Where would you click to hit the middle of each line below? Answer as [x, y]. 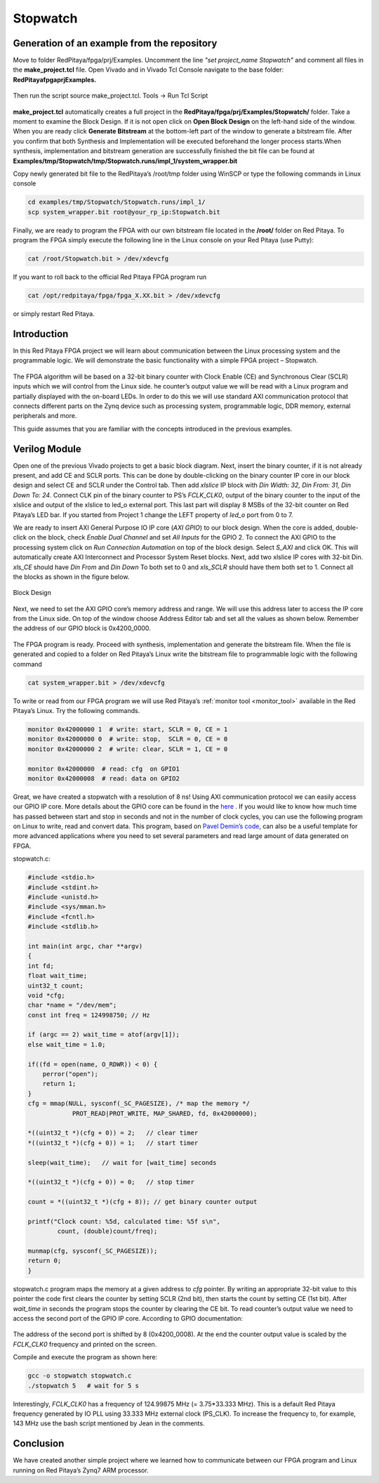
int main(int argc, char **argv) [85, 946]
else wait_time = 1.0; [67, 1044]
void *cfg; [46, 995]
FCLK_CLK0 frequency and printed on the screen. [85, 1344]
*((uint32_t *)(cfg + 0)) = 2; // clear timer [113, 1133]
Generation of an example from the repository [115, 43]
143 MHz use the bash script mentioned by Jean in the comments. [109, 1423]
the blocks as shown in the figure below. [71, 577]
